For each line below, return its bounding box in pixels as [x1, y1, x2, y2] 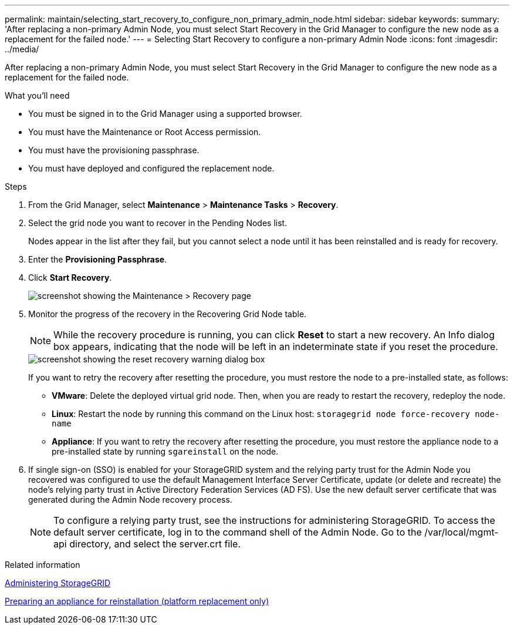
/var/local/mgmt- [424, 526, 499, 538]
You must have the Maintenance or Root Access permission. [28, 127, 261, 137]
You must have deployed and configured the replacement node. [28, 163, 275, 173]
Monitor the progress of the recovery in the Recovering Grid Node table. [28, 309, 307, 319]
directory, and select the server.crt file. [69, 538, 241, 550]
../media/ [5, 44, 39, 54]
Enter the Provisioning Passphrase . [28, 254, 167, 264]
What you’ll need [5, 90, 70, 100]
